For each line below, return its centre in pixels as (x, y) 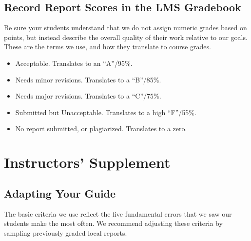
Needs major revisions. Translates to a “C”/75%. (88, 96)
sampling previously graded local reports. (66, 232)
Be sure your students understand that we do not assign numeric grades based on (125, 28)
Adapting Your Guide (60, 193)
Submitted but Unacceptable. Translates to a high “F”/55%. (106, 112)
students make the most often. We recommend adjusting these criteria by (113, 223)
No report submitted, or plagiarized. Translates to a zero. (101, 129)
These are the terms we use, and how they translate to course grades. (107, 47)
